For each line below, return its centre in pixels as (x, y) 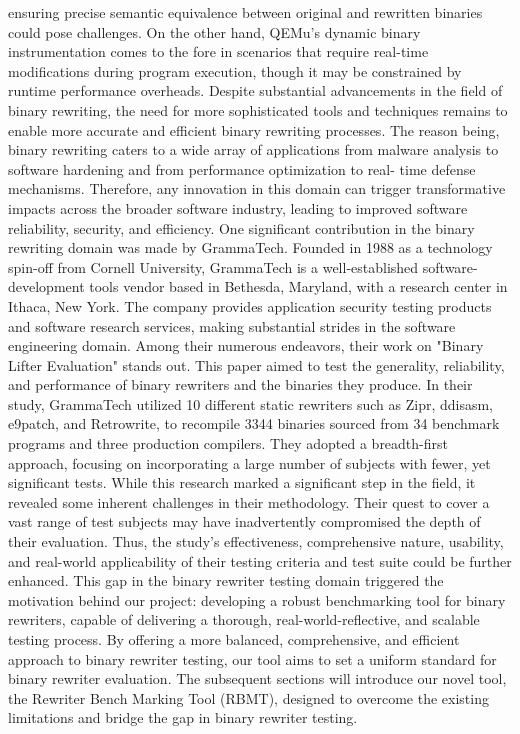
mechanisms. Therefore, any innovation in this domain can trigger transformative (257, 188)
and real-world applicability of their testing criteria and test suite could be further (260, 560)
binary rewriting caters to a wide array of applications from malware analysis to (253, 149)
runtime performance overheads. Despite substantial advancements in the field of (255, 90)
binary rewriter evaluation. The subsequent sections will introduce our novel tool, (257, 678)
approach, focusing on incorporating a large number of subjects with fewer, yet (249, 462)
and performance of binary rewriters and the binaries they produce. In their (240, 384)
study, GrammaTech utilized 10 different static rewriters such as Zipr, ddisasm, (251, 403)
